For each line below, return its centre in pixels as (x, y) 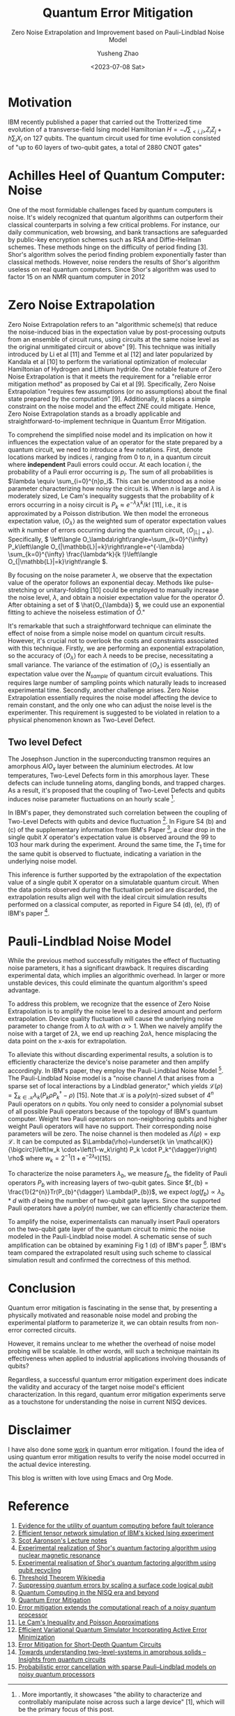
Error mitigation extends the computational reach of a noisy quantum (117, 1607)
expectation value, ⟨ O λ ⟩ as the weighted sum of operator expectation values (117, 522)
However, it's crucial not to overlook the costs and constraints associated (113, 641)
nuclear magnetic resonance (59, 1555)
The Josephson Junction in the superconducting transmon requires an (109, 759)
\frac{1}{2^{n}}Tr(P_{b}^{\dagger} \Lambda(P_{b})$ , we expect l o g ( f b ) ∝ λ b (116, 1193)
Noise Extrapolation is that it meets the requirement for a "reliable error (110, 377)
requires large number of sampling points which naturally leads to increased (117, 683)
